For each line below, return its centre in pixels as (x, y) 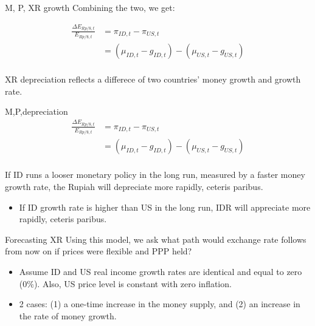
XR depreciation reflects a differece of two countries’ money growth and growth (153, 79)
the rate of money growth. (68, 315)
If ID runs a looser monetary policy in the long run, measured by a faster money (155, 175)
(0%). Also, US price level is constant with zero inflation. (125, 283)
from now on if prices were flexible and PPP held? (99, 251)
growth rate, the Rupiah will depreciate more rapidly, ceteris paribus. (134, 186)
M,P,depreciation (36, 111)
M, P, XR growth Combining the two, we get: (90, 7)
